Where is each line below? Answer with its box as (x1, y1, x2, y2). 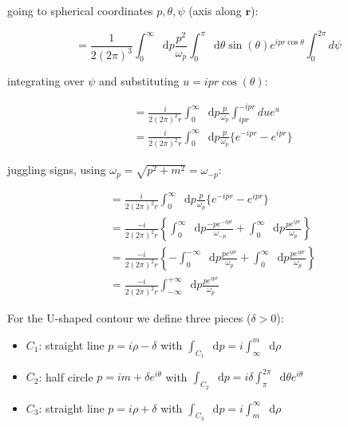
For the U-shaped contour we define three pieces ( (7, 310, 251, 326)
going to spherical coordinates (7, 2, 153, 18)
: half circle (38, 368, 93, 385)
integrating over (7, 73, 85, 89)
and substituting (98, 73, 180, 89)
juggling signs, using (7, 161, 106, 178)
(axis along (188, 2, 242, 18)
